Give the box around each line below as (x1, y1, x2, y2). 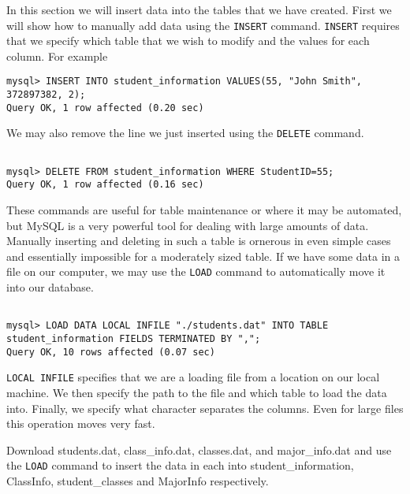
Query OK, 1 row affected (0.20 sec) (6, 102, 204, 113)
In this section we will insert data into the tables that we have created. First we (6, 2, 392, 17)
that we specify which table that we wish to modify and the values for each (6, 32, 370, 49)
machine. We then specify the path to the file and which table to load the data (6, 384, 387, 400)
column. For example (6, 47, 108, 64)
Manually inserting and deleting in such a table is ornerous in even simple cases (6, 232, 391, 249)
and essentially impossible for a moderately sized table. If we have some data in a (6, 247, 401, 264)
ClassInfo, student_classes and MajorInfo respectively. (6, 472, 269, 488)
